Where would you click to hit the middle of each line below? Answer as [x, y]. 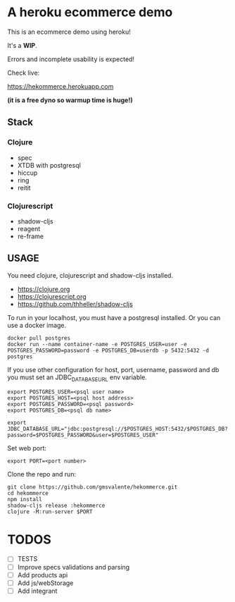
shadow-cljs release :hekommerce [56, 505]
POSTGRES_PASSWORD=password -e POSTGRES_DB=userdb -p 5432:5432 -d [108, 350]
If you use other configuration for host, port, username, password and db [113, 369]
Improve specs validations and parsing [74, 567]
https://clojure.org [44, 289]
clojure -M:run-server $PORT [50, 512]
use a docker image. [37, 325]
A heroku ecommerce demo [90, 12]
